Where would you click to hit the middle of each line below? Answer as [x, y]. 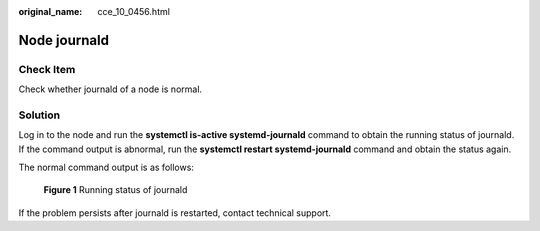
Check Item [47, 69]
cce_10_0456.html [133, 11]
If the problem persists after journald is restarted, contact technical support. [175, 212]
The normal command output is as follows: [106, 167]
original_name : [50, 11]
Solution [39, 115]
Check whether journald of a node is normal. [110, 89]
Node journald [64, 40]
